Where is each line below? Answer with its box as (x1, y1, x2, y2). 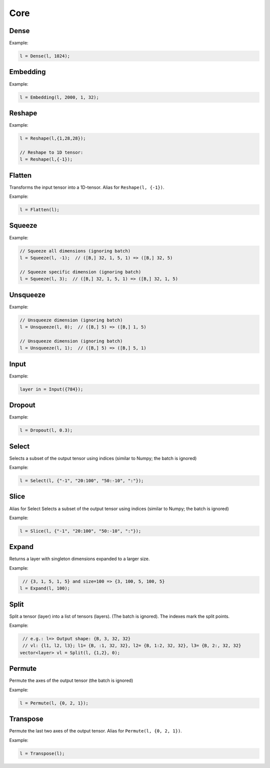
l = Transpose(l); (19, 750, 65, 756)
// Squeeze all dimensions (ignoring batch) (19, 248, 131, 254)
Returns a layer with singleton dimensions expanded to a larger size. (9, 556, 150, 562)
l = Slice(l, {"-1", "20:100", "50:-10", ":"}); (19, 528, 141, 534)
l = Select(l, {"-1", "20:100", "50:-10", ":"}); (19, 478, 144, 483)
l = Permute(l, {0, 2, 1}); (19, 700, 88, 706)
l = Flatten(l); (19, 207, 60, 213)
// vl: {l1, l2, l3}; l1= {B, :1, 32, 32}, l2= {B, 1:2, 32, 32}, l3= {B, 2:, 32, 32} (22, 643, 241, 648)
